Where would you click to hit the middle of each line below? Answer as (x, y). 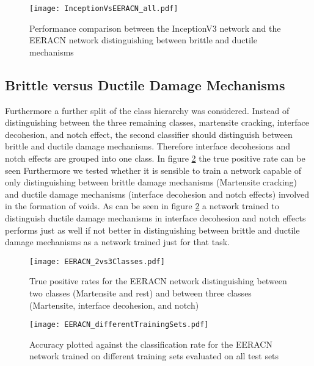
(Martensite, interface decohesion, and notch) (114, 305)
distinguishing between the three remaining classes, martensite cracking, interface (157, 122)
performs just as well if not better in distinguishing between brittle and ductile (152, 230)
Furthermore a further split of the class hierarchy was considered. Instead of (147, 110)
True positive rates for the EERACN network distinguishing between (158, 281)
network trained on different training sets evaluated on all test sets (154, 356)
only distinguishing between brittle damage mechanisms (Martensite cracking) (151, 182)
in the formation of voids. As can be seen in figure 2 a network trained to (142, 206)
